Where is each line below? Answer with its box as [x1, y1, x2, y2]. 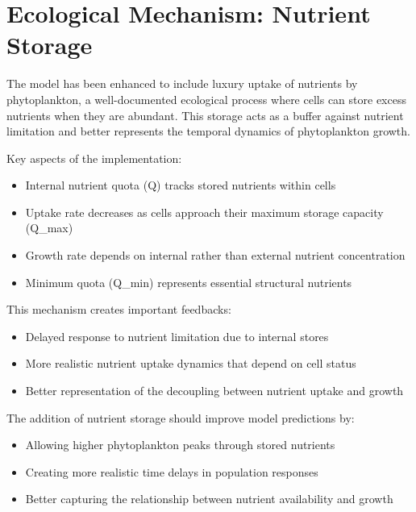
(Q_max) [25, 219, 73, 236]
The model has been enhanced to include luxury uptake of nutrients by [6, 75, 358, 92]
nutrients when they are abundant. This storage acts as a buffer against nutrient [6, 106, 404, 123]
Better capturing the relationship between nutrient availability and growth [25, 490, 393, 507]
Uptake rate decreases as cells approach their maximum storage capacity [25, 203, 384, 220]
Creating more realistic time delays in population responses [25, 463, 318, 480]
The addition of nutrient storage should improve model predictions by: [6, 409, 355, 426]
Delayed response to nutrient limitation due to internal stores [25, 327, 329, 344]
